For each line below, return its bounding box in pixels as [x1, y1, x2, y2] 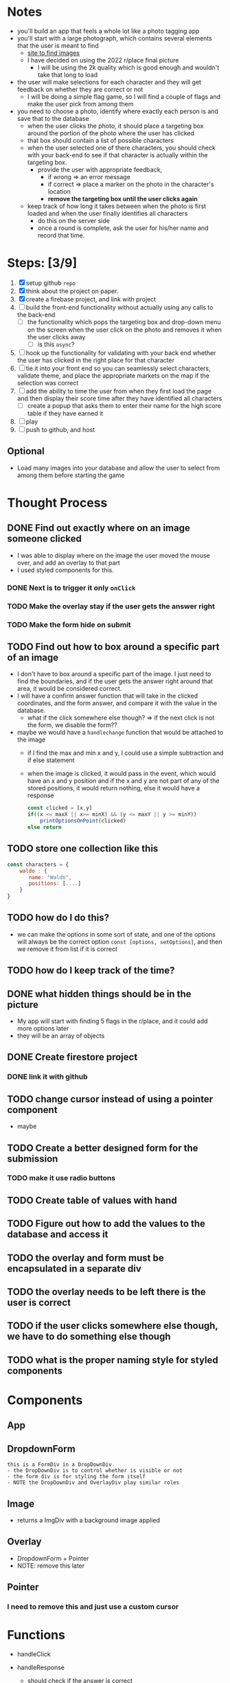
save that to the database [16, 114, 89, 122]
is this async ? [37, 340, 75, 348]
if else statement [27, 756, 75, 764]
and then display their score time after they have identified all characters [16, 394, 222, 402]
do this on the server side [37, 216, 110, 225]
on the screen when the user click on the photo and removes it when [27, 325, 222, 334]
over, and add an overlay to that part [16, 558, 120, 566]
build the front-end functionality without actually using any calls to [25, 303, 214, 311]
